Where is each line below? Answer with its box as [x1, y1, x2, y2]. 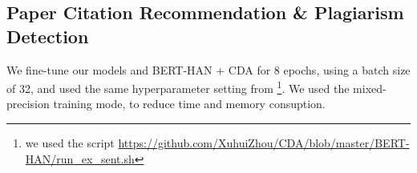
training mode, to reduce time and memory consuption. [53, 95, 326, 112]
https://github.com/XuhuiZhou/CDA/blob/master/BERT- [118, 135, 410, 151]
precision [6, 95, 50, 112]
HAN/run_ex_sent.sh [25, 150, 135, 167]
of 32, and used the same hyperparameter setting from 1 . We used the [6, 78, 350, 96]
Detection [6, 23, 89, 48]
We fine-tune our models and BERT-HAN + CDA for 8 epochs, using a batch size [6, 61, 411, 78]
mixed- [353, 79, 387, 96]
